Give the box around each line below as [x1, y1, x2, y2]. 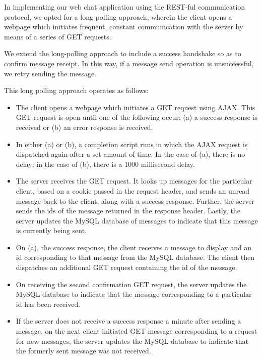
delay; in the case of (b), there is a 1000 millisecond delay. [16, 158, 195, 169]
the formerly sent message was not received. [16, 345, 151, 356]
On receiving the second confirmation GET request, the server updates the [16, 279, 247, 289]
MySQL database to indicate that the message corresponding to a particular [16, 289, 252, 299]
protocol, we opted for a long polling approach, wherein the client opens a [4, 11, 232, 22]
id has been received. [16, 298, 81, 309]
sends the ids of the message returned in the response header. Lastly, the [16, 205, 240, 216]
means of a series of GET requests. [4, 31, 111, 41]
